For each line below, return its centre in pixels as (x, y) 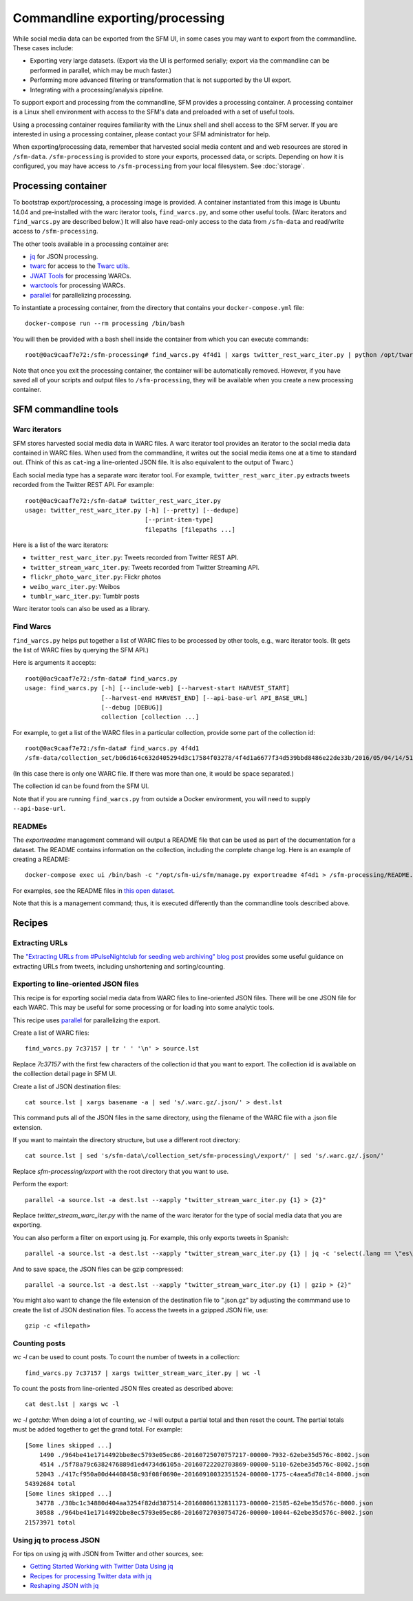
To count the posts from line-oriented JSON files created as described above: (123, 1389)
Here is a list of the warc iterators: (61, 545)
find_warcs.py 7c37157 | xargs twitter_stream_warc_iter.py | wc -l (143, 1373)
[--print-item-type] (179, 520)
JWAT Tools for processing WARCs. (81, 276)
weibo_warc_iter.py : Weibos (75, 586)
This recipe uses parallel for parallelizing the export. (86, 1020)
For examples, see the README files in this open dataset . (94, 890)
